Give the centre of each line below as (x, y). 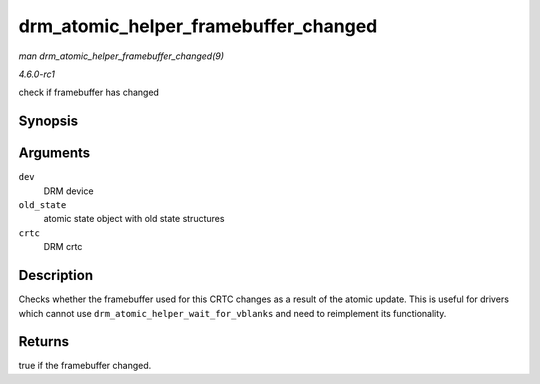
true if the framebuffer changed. (85, 366)
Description (56, 275)
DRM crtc (63, 247)
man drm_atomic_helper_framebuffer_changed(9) (121, 56)
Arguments (54, 153)
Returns (44, 341)
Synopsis (48, 121)
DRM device (68, 191)
